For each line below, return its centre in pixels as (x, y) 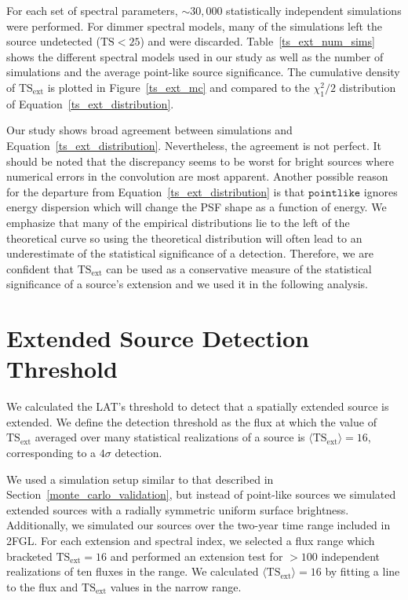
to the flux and (42, 586)
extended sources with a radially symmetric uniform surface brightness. (178, 509)
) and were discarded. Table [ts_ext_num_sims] (257, 41)
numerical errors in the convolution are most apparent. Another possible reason (197, 176)
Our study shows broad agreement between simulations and (149, 130)
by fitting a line (362, 571)
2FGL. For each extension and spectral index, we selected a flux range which (191, 540)
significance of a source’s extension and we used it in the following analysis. (188, 284)
